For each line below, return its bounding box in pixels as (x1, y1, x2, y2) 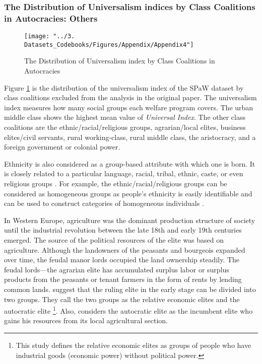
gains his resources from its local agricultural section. (4, 315, 168, 326)
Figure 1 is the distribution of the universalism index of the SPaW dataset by (4, 82, 244, 93)
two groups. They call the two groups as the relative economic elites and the (4, 294, 240, 304)
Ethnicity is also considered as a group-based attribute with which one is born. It (4, 158, 255, 169)
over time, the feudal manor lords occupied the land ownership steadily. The (4, 254, 240, 265)
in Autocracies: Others (4, 12, 98, 24)
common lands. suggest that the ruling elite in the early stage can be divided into (4, 283, 256, 294)
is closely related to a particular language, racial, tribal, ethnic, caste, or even (4, 168, 243, 179)
